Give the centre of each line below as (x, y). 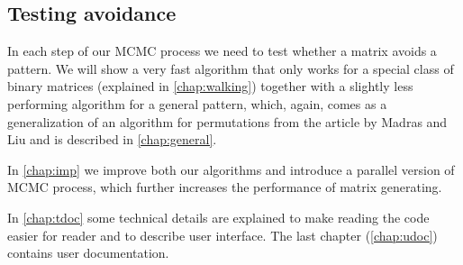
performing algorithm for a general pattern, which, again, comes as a (197, 103)
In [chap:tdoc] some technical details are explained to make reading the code (218, 217)
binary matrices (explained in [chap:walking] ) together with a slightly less (210, 86)
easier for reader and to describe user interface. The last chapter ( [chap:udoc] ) (222, 235)
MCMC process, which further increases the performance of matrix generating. (225, 187)
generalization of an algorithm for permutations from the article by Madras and (227, 121)
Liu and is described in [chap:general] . (112, 139)
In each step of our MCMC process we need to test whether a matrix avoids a (222, 51)
